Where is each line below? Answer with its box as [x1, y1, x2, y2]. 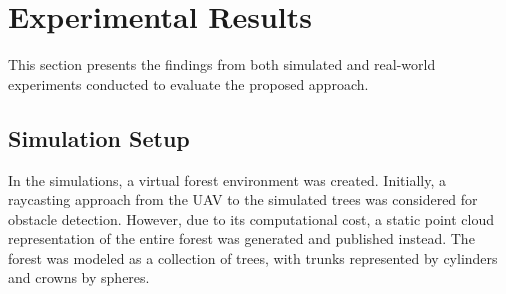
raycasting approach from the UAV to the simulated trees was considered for [8, 189, 478, 210]
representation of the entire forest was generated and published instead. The [8, 228, 475, 249]
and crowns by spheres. [8, 267, 150, 288]
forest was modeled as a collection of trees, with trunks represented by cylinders [8, 247, 498, 268]
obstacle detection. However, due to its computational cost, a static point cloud [8, 208, 495, 229]
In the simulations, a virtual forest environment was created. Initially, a [8, 169, 446, 190]
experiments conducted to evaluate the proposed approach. [8, 73, 369, 94]
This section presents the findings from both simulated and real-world [8, 54, 436, 75]
